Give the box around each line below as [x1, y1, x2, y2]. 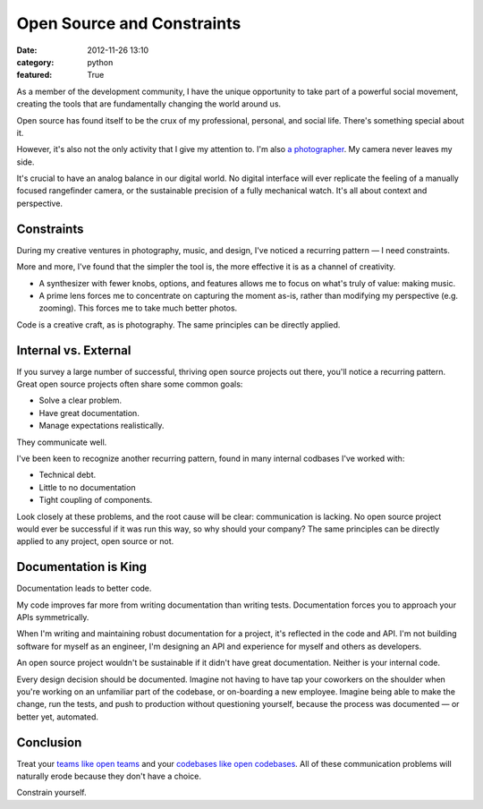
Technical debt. [38, 470, 97, 481]
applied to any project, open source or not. [16, 536, 174, 547]
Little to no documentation [38, 481, 136, 492]
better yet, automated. [16, 711, 98, 722]
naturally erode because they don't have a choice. [16, 771, 201, 782]
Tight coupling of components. [38, 495, 153, 506]
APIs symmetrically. [16, 611, 89, 622]
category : [16, 56, 55, 67]
